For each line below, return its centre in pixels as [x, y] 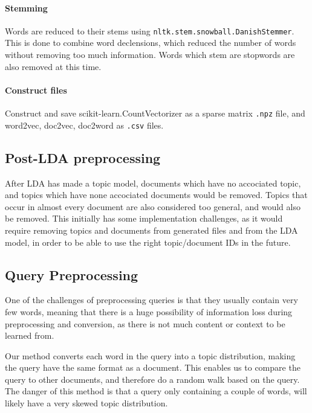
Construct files [36, 90]
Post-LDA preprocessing [83, 157]
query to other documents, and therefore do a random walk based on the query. [152, 379]
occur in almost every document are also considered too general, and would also [153, 206]
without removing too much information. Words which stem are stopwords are [150, 55]
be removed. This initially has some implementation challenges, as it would [144, 218]
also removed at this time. [53, 66]
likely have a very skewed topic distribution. [86, 403]
